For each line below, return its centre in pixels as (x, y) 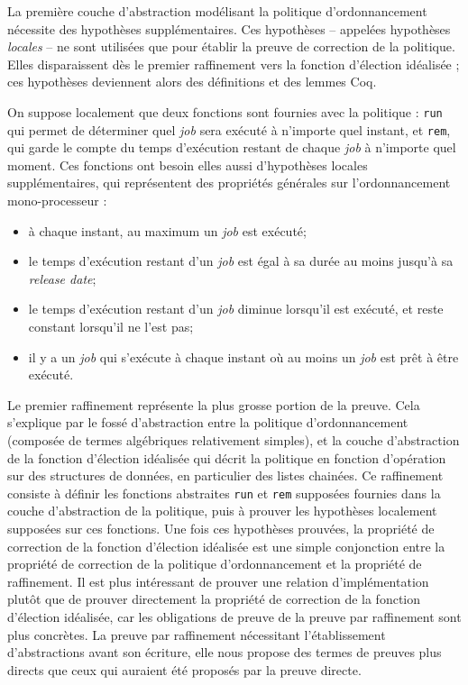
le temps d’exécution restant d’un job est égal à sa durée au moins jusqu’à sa (241, 261)
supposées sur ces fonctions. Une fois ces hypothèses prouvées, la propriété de (221, 529)
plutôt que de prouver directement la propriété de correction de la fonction (214, 599)
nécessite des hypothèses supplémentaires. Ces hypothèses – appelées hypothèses (229, 28)
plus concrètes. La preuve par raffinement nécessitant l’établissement (197, 634)
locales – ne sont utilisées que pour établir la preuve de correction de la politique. (231, 46)
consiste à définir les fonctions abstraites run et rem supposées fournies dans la (224, 493)
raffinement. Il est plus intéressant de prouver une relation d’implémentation (218, 581)
